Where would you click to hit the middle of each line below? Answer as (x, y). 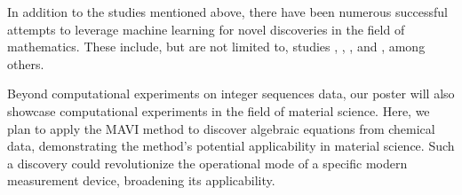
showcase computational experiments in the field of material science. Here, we (219, 110)
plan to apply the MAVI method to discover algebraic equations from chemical (221, 128)
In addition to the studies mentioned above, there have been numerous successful (227, 12)
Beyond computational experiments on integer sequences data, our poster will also (231, 94)
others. (26, 63)
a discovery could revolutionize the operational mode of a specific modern (207, 163)
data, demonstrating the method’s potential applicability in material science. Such (231, 146)
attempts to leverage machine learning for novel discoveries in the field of (206, 29)
